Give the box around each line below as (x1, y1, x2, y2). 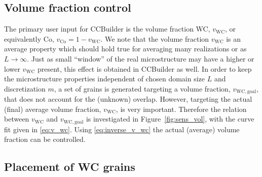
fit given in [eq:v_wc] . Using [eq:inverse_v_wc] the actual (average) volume (4, 124, 240, 134)
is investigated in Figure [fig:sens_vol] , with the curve (86, 113, 254, 124)
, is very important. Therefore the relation (116, 103, 247, 114)
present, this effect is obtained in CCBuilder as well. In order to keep (37, 63, 252, 74)
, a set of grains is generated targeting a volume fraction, (54, 83, 231, 94)
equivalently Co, (4, 33, 54, 44)
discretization (4, 83, 46, 94)
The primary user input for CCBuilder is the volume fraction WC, (4, 23, 210, 34)
